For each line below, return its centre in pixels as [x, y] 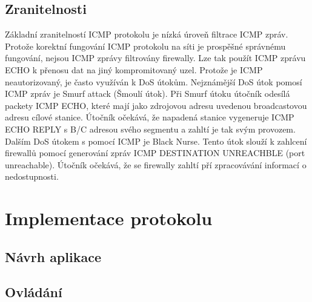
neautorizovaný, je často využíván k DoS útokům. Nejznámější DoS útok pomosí [154, 81]
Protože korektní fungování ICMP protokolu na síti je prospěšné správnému [145, 46]
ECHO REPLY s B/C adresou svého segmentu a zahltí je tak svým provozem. [150, 129]
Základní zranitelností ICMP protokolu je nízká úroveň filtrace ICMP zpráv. [147, 34]
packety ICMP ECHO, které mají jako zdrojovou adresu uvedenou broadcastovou [156, 105]
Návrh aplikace [53, 256]
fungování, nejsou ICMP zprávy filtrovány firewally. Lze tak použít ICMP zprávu [155, 58]
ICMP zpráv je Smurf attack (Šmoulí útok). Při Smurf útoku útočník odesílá [148, 94]
